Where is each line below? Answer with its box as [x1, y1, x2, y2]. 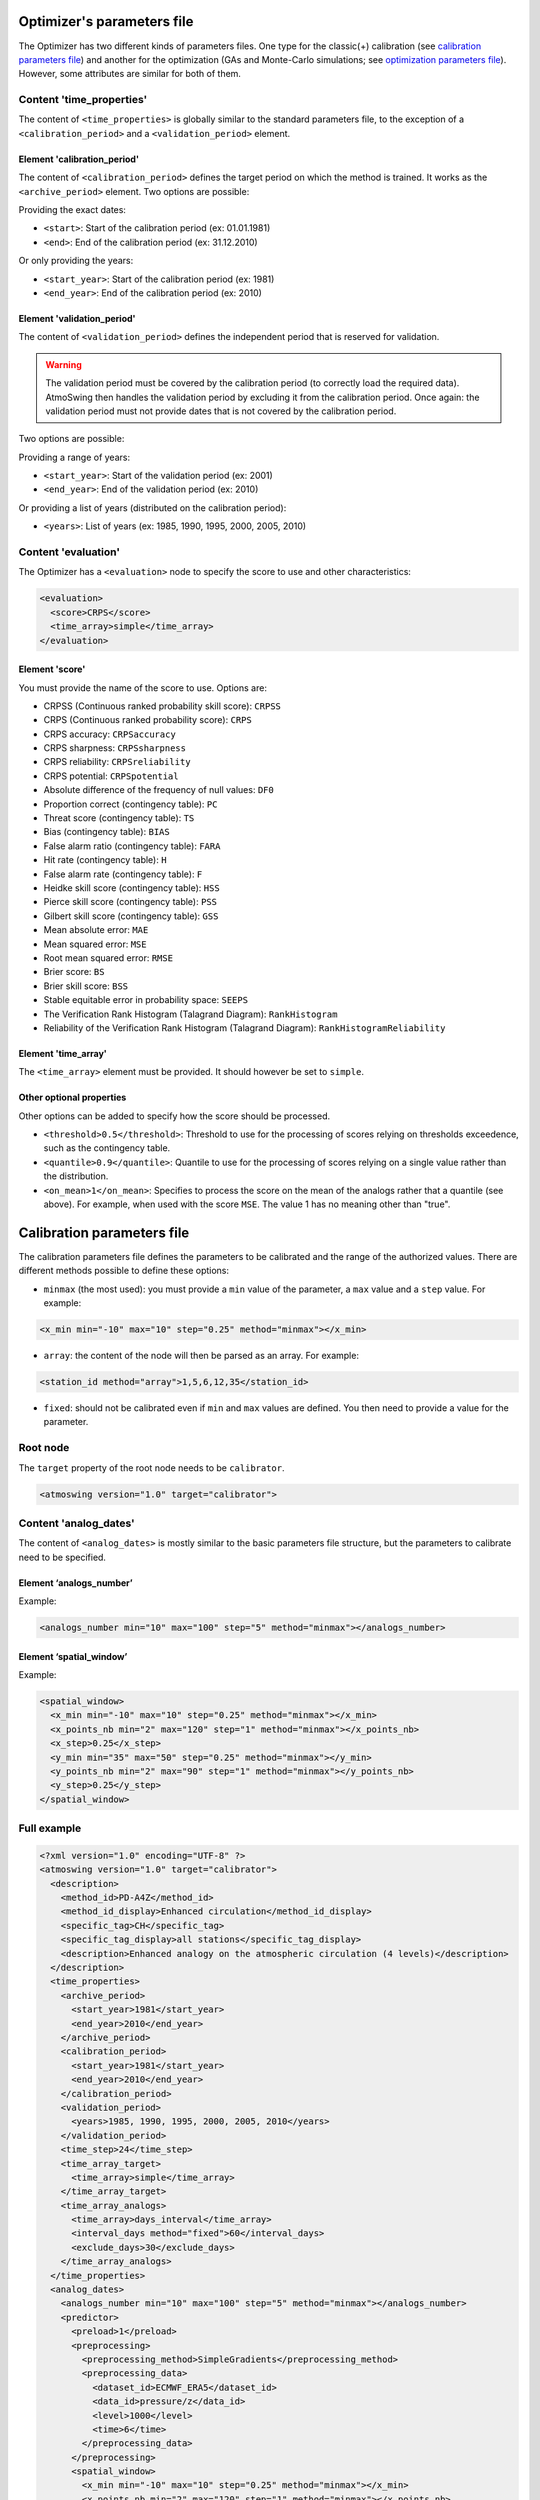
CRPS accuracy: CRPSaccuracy [43, 728, 177, 740]
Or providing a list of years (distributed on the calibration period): [18, 501, 287, 514]
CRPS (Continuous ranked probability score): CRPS [43, 714, 252, 726]
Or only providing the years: [18, 255, 134, 267]
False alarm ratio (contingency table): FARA [43, 840, 221, 852]
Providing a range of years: [18, 451, 130, 463]
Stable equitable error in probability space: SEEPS [43, 994, 249, 1006]
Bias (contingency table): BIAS [43, 826, 170, 838]
